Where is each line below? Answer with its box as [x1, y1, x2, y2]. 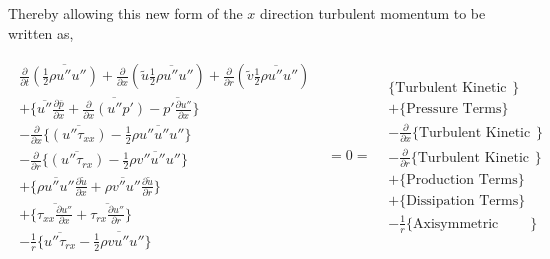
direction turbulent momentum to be [260, 3, 486, 23]
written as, [8, 22, 74, 43]
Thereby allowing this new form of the [8, 3, 243, 23]
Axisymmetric [413, 216, 499, 231]
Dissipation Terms [406, 194, 519, 209]
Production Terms [406, 173, 518, 188]
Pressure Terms [406, 102, 502, 117]
